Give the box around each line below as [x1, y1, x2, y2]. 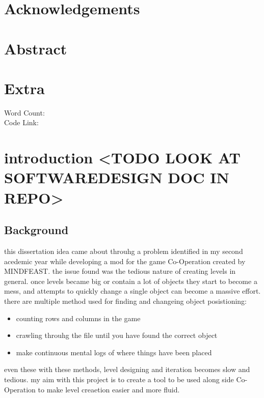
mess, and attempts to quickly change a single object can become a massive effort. [4, 286, 261, 296]
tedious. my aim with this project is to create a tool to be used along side [4, 374, 234, 384]
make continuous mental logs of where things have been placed [16, 347, 212, 357]
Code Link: [4, 117, 39, 128]
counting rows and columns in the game [16, 312, 141, 323]
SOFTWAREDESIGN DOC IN [4, 167, 229, 188]
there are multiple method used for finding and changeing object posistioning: [4, 295, 247, 306]
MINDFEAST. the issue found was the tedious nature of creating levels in [4, 266, 236, 276]
